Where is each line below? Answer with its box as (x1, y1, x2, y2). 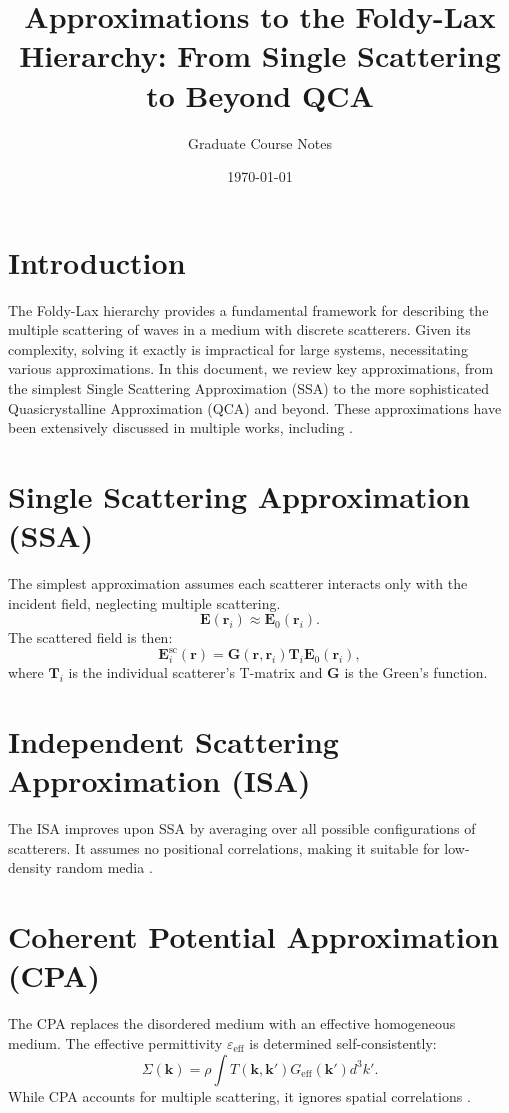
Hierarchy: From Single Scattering (19, 35, 501, 76)
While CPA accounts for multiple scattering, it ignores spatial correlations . (8, 1085, 471, 1106)
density (8, 857, 52, 878)
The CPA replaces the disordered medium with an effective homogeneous (8, 1013, 456, 1034)
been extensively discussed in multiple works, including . (8, 417, 354, 438)
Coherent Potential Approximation (8, 916, 499, 957)
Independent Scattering (8, 721, 339, 762)
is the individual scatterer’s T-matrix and (68, 662, 323, 683)
